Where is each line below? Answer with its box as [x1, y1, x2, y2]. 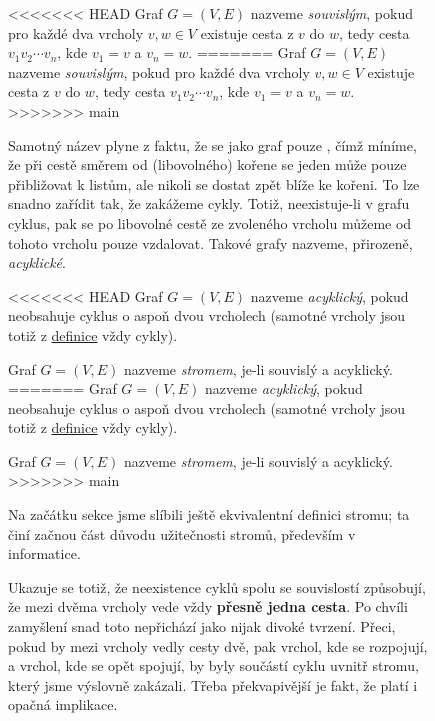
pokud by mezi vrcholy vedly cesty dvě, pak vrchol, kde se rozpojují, [8, 635, 428, 656]
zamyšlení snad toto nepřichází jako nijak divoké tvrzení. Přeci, [8, 616, 396, 637]
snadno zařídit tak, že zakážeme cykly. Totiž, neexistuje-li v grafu [8, 193, 410, 214]
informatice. [8, 543, 81, 564]
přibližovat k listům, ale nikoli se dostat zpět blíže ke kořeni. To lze [8, 173, 420, 194]
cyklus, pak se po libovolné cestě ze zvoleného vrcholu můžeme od [8, 212, 412, 233]
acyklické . [8, 252, 66, 273]
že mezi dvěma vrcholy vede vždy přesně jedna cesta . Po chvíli [8, 596, 408, 617]
